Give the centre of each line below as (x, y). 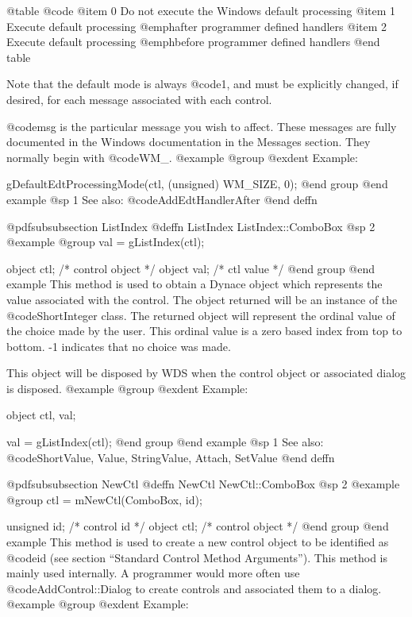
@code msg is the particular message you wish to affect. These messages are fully (202, 126)
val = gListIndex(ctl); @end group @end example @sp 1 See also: (165, 442)
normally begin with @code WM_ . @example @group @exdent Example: (182, 157)
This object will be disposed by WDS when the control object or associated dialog (206, 373)
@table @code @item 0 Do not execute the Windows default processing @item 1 (201, 10)
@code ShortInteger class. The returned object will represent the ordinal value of (201, 315)
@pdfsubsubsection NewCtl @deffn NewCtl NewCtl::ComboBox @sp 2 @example (203, 484)
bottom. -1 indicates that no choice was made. (119, 346)
